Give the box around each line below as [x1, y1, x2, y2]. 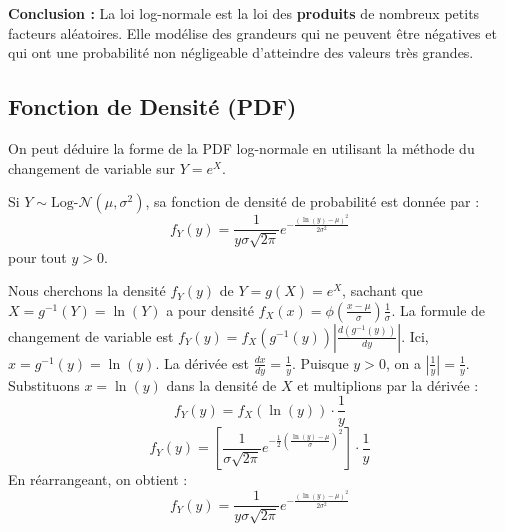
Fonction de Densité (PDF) [8, 91, 297, 122]
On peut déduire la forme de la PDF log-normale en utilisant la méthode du [8, 137, 475, 158]
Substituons [8, 374, 80, 395]
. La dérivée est [155, 352, 250, 373]
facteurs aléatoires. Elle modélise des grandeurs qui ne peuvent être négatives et [8, 22, 497, 43]
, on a [385, 352, 421, 373]
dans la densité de [166, 374, 277, 395]
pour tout [8, 246, 67, 267]
